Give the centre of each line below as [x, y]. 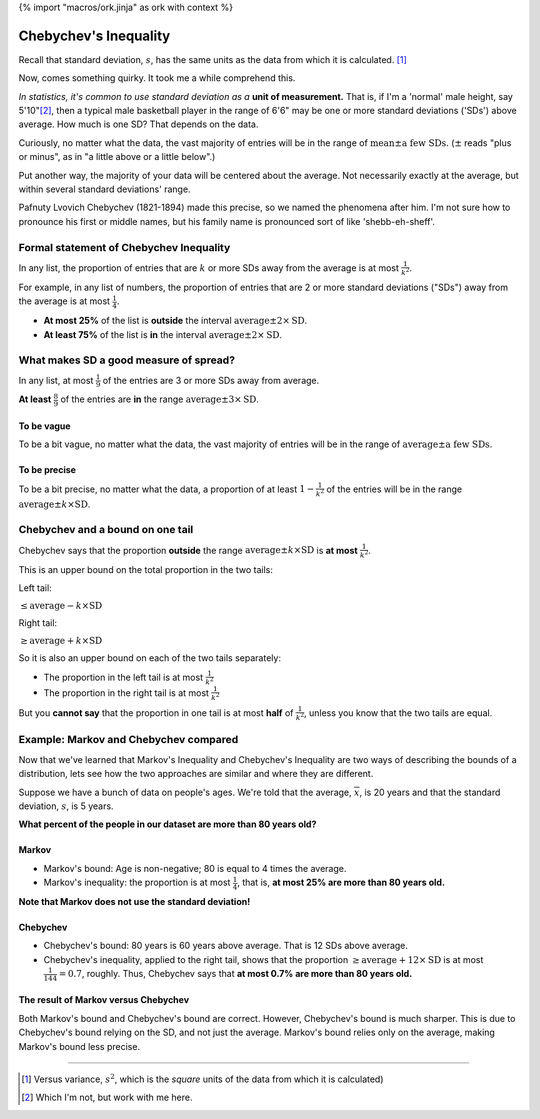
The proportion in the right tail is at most [126, 692]
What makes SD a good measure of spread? [126, 360]
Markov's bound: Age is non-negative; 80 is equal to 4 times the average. [195, 868]
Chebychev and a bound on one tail [106, 530]
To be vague [44, 426]
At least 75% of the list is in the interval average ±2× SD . [163, 334]
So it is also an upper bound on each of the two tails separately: [150, 658]
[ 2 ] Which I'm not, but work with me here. [107, 1097]
